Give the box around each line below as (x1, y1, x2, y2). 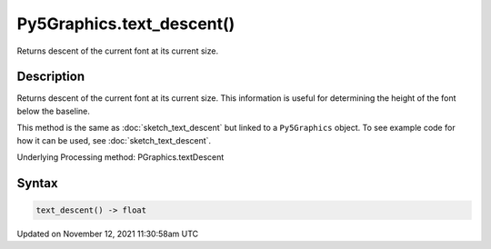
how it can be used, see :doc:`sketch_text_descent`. (16, 134, 212, 145)
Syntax (16, 175, 58, 191)
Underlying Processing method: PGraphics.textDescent (16, 152, 225, 163)
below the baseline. (16, 105, 90, 116)
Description (16, 69, 85, 85)
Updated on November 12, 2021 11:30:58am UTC (16, 228, 199, 239)
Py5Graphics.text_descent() (16, 14, 235, 34)
